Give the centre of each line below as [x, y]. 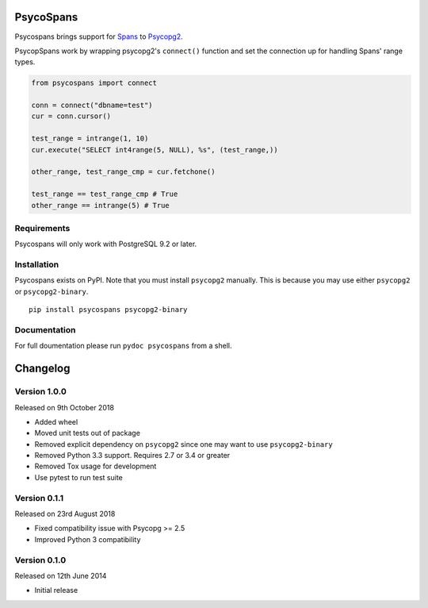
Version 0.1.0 [40, 560]
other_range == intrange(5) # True [100, 205]
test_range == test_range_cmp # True [105, 194]
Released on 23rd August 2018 [65, 514]
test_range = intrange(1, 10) [90, 139]
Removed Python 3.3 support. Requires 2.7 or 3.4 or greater [132, 456]
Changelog [42, 369]
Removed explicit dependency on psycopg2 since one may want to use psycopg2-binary [183, 444]
